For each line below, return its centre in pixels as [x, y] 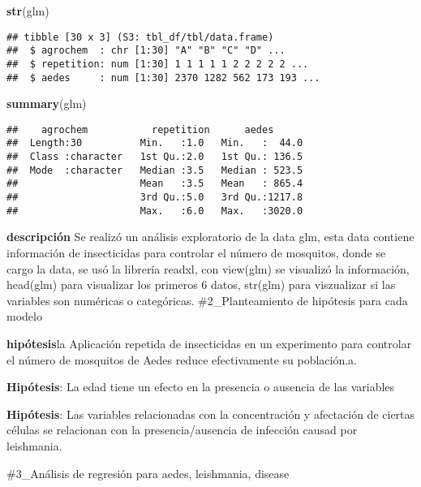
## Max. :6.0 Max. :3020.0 [155, 211]
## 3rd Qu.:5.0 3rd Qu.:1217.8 [155, 198]
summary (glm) [47, 103]
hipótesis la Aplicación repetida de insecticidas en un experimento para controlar [209, 343]
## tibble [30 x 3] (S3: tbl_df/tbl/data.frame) [140, 37]
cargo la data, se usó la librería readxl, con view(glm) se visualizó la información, [208, 268]
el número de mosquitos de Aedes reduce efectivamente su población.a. [182, 359]
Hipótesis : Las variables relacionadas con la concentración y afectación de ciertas [211, 414]
